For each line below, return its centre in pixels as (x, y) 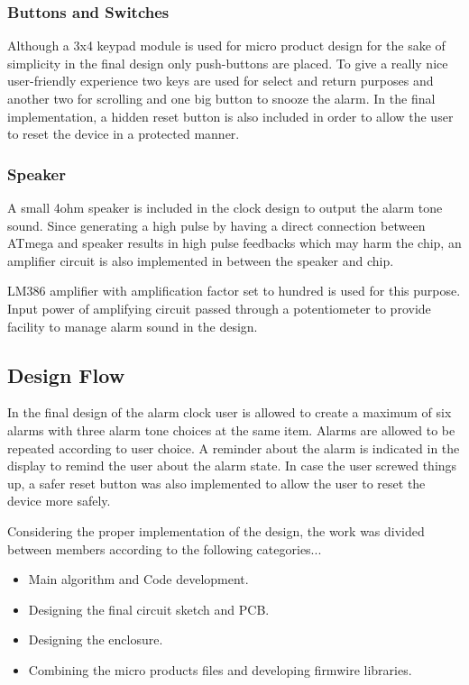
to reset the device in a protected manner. (124, 134)
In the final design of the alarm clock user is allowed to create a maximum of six (230, 412)
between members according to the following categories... (165, 548)
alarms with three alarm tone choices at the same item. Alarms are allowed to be (231, 429)
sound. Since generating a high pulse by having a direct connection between (216, 225)
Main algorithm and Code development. (138, 579)
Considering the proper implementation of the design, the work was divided (216, 530)
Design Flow (66, 374)
